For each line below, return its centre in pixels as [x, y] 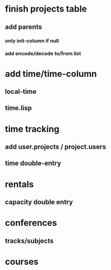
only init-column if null [32, 41]
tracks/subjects [29, 241]
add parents [24, 27]
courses [22, 262]
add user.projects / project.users [55, 147]
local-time [21, 92]
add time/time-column [51, 74]
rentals [19, 184]
